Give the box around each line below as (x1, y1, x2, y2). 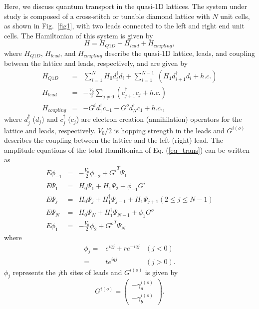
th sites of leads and (60, 267, 122, 277)
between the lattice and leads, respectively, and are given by (4, 58, 188, 68)
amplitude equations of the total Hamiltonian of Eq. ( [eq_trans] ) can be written (4, 144, 250, 155)
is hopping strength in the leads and (114, 125, 225, 135)
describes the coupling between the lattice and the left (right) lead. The (4, 135, 223, 145)
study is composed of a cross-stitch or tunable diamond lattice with (4, 10, 210, 21)
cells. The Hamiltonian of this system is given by (4, 30, 153, 40)
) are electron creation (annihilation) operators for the (76, 114, 242, 124)
